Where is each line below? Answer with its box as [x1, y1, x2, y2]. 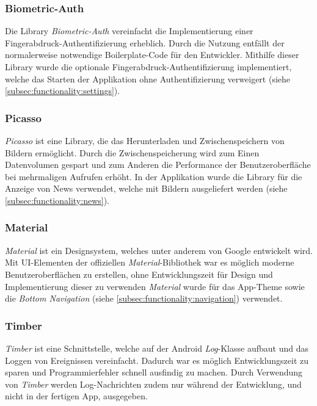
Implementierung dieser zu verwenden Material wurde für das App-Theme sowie [5, 280, 305, 292]
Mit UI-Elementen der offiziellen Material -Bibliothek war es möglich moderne [5, 256, 294, 269]
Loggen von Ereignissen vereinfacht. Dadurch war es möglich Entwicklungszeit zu [5, 353, 309, 366]
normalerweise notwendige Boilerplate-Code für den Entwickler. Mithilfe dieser [5, 48, 299, 61]
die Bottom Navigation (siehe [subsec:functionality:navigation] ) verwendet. [5, 292, 283, 305]
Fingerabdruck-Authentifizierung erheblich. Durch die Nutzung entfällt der [5, 36, 285, 49]
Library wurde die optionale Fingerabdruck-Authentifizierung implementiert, [5, 60, 292, 73]
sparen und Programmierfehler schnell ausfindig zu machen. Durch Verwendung [5, 366, 303, 379]
